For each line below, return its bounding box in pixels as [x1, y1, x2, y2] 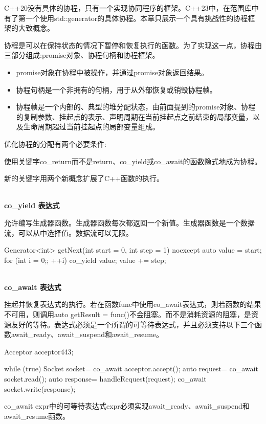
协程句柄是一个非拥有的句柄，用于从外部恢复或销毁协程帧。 [16, 84, 217, 95]
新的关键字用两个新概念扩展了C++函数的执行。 [4, 173, 164, 184]
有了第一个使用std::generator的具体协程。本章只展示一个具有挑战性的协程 [4, 12, 248, 23]
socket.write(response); [4, 383, 76, 394]
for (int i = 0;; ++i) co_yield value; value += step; [4, 254, 166, 265]
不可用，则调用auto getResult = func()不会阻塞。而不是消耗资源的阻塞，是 [4, 309, 251, 320]
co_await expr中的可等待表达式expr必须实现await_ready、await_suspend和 [4, 400, 250, 411]
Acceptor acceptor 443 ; [4, 346, 74, 356]
